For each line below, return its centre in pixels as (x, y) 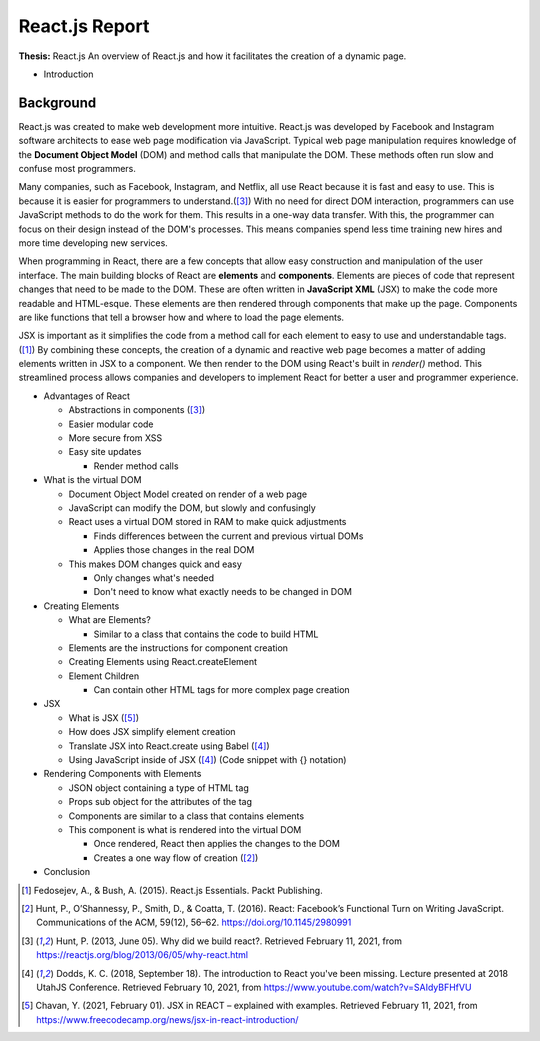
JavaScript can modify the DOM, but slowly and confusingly (192, 508)
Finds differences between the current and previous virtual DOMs (228, 536)
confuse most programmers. (77, 169)
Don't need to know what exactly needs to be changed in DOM (222, 592)
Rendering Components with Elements (122, 774)
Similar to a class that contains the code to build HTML (206, 634)
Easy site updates (105, 452)
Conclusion (67, 872)
